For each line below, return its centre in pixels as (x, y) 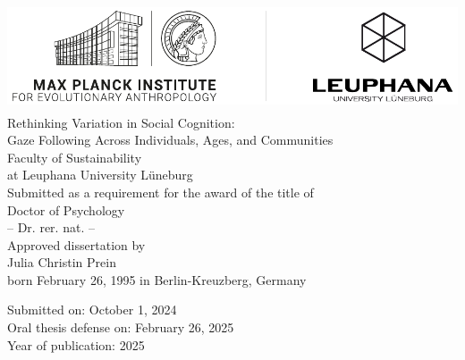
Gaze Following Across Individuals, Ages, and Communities (170, 140)
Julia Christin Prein (62, 262)
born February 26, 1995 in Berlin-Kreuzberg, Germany (157, 279)
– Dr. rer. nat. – (51, 227)
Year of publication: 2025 (76, 344)
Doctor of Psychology (66, 209)
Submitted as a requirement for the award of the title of (161, 192)
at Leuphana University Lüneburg (100, 175)
